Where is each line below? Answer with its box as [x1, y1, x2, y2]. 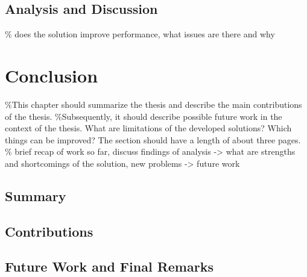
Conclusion [5, 63, 98, 87]
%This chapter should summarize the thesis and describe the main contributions [5, 98, 302, 110]
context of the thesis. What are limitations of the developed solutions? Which [5, 122, 292, 134]
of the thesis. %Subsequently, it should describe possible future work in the [5, 110, 282, 122]
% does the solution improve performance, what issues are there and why [5, 28, 275, 40]
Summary [5, 186, 66, 205]
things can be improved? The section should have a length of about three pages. [5, 133, 301, 146]
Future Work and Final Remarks [5, 257, 214, 276]
